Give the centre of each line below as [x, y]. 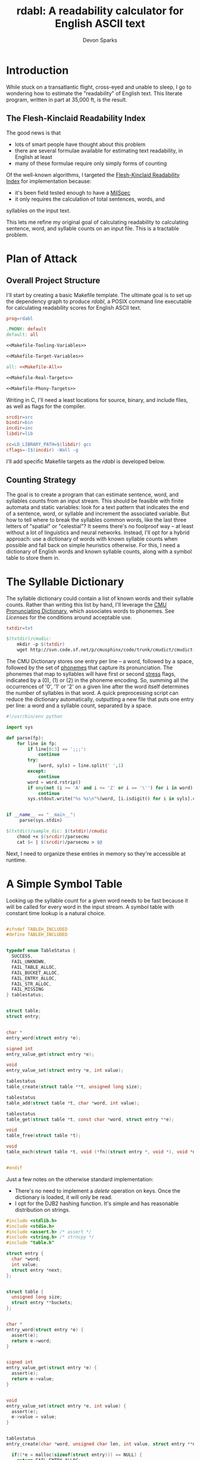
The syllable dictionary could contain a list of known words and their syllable [100, 598]
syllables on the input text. [38, 210]
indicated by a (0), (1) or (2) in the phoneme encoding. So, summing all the [97, 680]
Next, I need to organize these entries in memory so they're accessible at [96, 853]
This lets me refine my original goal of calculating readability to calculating [97, 222]
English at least [33, 157]
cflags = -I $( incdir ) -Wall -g [42, 450]
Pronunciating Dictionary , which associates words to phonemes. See [90, 611]
